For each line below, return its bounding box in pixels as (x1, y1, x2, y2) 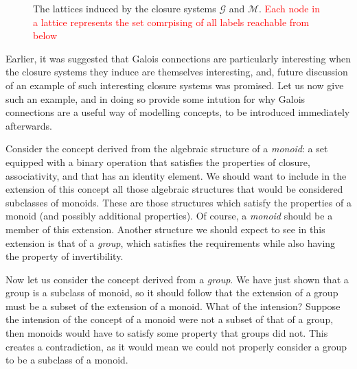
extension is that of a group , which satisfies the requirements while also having (5, 235, 336, 250)
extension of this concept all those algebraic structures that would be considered (5, 182, 343, 196)
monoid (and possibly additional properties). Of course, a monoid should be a (5, 209, 333, 223)
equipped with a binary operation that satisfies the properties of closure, (5, 154, 310, 169)
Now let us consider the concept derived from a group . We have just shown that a (5, 272, 349, 286)
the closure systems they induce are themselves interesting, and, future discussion (5, 64, 348, 79)
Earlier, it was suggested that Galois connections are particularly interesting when (5, 51, 352, 65)
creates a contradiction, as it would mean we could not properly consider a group (5, 339, 347, 353)
